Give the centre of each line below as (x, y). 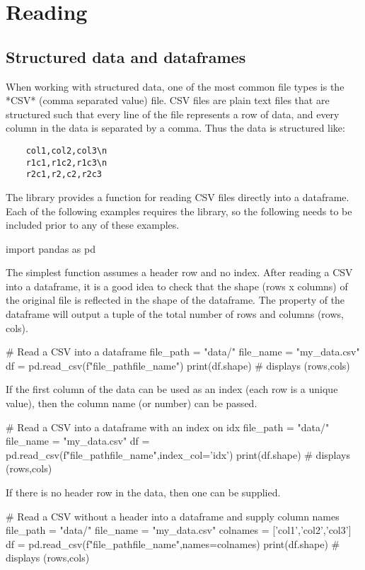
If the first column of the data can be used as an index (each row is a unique (172, 389)
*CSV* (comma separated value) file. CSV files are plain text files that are (168, 100)
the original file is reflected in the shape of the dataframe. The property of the (175, 300)
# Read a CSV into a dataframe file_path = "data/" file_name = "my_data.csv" (183, 352)
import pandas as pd (51, 248)
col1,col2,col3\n (66, 150)
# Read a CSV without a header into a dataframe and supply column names (173, 516)
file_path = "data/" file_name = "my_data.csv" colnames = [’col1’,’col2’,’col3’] (179, 530)
